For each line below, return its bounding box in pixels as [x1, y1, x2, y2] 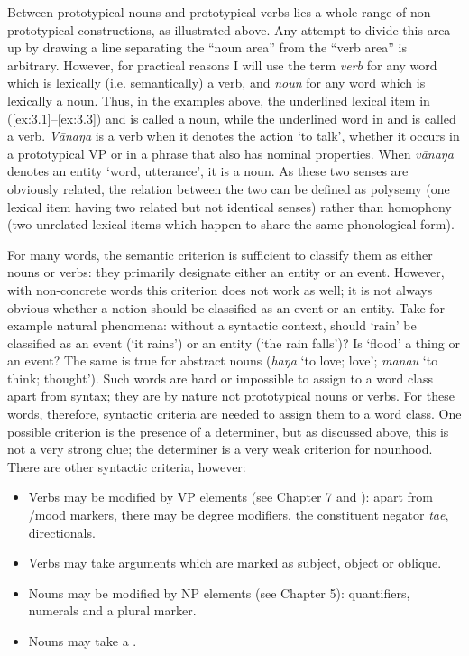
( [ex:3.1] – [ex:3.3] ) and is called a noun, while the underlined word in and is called [7, 108, 456, 127]
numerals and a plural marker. [28, 601, 197, 620]
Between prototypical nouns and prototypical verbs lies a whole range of [7, 3, 407, 21]
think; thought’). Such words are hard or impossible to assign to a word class [7, 368, 434, 387]
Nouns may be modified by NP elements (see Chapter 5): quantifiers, [28, 583, 410, 602]
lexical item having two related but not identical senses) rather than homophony [7, 197, 452, 216]
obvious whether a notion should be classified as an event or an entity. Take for [7, 298, 446, 317]
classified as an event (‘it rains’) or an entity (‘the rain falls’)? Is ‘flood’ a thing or [7, 333, 460, 352]
